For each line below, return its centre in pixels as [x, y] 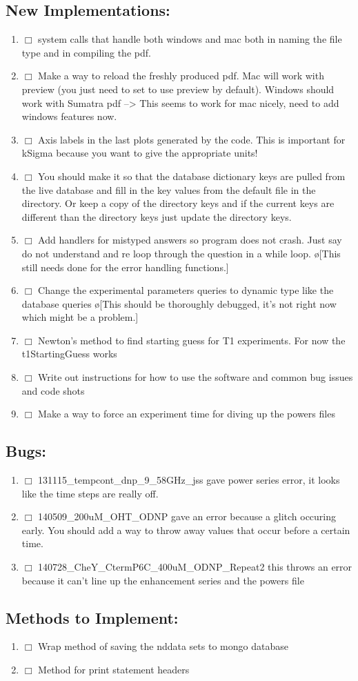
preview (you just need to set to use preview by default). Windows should [178, 89]
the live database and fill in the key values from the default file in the [169, 189]
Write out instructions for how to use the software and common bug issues [196, 377]
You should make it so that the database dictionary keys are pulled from [192, 176]
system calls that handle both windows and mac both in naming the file [190, 39]
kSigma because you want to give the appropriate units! [140, 153]
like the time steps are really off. [90, 493]
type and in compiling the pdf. [86, 52]
